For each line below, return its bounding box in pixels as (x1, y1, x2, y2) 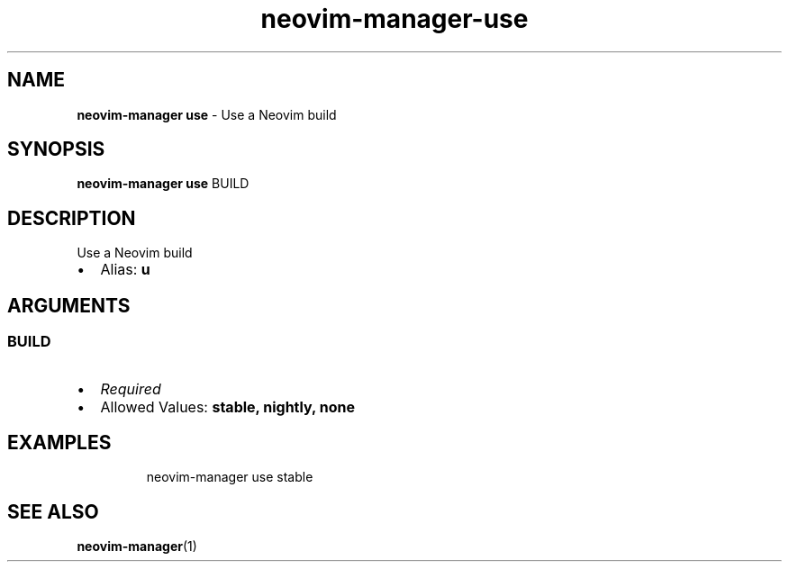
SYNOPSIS (7, 138, 105, 161)
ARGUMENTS (7, 294, 131, 317)
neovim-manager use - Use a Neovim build (77, 106, 337, 122)
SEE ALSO (7, 500, 99, 523)
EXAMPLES (7, 430, 112, 454)
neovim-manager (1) (77, 538, 197, 555)
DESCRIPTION (7, 206, 136, 230)
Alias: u (100, 260, 150, 279)
